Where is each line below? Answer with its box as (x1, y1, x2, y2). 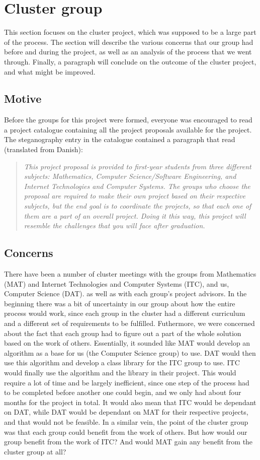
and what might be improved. (4, 66, 96, 77)
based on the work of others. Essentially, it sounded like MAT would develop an (4, 338, 250, 348)
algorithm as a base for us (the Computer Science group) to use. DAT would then (4, 347, 256, 358)
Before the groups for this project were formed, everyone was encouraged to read (4, 114, 252, 125)
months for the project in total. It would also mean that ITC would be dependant (4, 397, 256, 407)
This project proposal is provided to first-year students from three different (24, 161, 251, 171)
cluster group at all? (4, 446, 66, 456)
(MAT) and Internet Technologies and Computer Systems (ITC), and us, (4, 278, 229, 289)
